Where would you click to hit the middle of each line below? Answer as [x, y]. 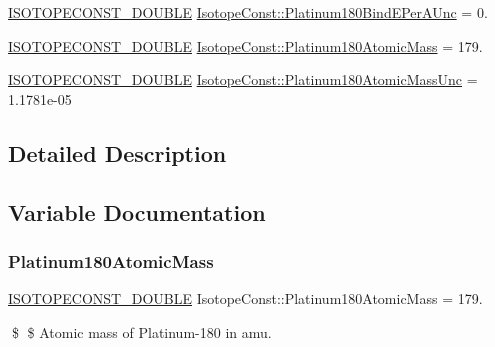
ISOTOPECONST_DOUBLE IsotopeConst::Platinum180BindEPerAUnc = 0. [248, 12]
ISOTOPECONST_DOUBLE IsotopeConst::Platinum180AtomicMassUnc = [243, 79]
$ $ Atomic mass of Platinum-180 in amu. [141, 331]
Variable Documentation [137, 211]
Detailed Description [117, 152]
